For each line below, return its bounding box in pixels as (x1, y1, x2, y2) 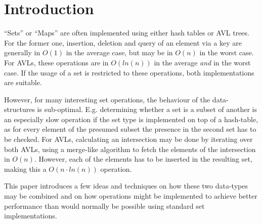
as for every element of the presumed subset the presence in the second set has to (4, 124, 256, 134)
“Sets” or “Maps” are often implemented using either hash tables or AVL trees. (4, 27, 249, 38)
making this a (4, 163, 47, 174)
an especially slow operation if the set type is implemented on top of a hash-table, (4, 114, 258, 124)
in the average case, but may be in (66, 47, 173, 58)
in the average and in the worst (154, 57, 251, 67)
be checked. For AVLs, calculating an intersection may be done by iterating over (4, 134, 253, 144)
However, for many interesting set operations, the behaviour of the (4, 94, 210, 104)
